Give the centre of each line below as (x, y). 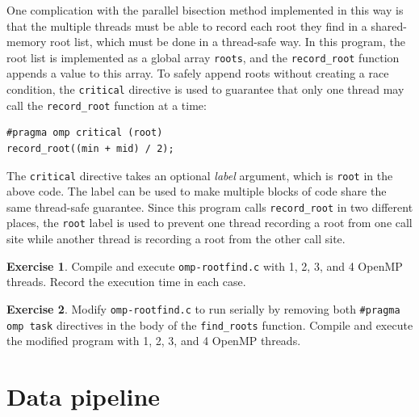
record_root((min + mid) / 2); (90, 148)
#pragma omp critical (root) (85, 133)
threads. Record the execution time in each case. (126, 282)
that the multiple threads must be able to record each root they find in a (187, 25)
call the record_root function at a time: (107, 105)
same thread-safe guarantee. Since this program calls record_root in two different (210, 206)
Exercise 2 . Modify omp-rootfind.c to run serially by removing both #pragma (203, 308)
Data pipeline (84, 396)
